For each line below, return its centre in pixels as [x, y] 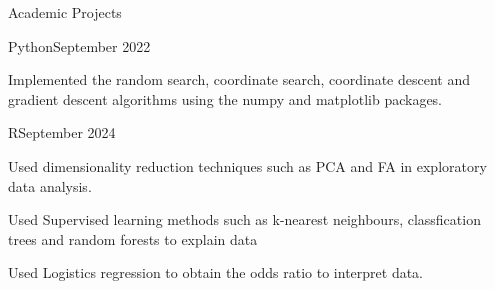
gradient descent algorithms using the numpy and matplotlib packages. [225, 98]
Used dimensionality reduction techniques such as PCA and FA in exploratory [247, 165]
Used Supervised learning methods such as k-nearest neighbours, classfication [244, 219]
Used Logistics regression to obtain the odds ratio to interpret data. [216, 272]
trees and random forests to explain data [133, 238]
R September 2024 [62, 132]
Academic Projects [65, 12]
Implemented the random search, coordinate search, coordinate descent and [239, 79]
